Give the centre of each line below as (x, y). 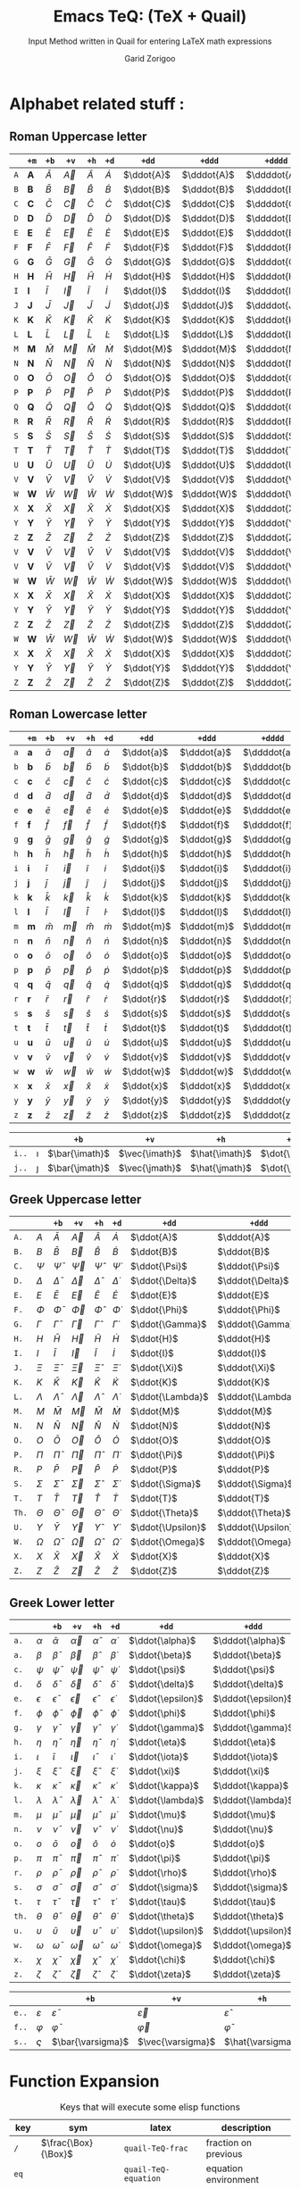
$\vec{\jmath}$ (150, 1168)
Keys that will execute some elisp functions (150, 2107)
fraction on (229, 2143)
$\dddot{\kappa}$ (251, 1785)
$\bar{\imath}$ (79, 1153)
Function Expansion (84, 2081)
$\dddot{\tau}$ (244, 1902)
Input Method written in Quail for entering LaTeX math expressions (150, 41)
